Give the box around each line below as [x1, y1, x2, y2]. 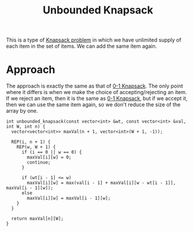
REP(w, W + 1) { [16, 144, 57, 150]
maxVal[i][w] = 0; [27, 154, 72, 161]
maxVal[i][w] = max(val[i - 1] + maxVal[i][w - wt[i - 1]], [27, 180, 176, 186]
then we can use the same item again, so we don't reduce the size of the [6, 101, 181, 108]
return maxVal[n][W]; [11, 216, 64, 222]
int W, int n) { [6, 124, 45, 130]
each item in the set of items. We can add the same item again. [6, 43, 157, 50]
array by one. [6, 108, 38, 115]
